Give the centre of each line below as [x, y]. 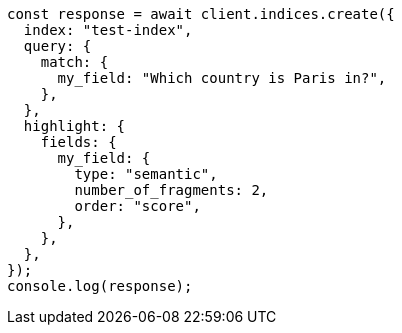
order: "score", [137, 206]
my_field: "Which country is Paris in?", [222, 78]
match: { [74, 62]
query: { [57, 46]
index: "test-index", [108, 30]
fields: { [78, 142]
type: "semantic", [146, 174]
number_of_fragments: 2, [171, 190]
